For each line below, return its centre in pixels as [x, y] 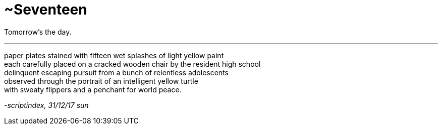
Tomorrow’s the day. [38, 32]
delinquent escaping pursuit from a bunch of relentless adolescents [116, 72]
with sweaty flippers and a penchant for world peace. [93, 89]
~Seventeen [46, 10]
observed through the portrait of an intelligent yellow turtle [101, 81]
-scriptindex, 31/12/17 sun [46, 105]
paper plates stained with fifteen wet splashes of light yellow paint [114, 55]
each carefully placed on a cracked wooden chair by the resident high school [132, 64]
